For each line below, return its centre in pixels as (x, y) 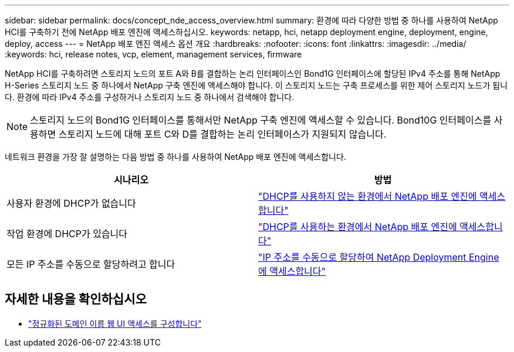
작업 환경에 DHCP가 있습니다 (67, 234)
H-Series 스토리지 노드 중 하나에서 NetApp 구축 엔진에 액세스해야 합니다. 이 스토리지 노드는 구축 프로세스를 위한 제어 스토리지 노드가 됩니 (256, 85)
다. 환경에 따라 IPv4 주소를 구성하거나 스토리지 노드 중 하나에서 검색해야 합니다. (150, 97)
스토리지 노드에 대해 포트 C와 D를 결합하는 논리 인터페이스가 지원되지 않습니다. (222, 134)
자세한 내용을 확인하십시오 (76, 299)
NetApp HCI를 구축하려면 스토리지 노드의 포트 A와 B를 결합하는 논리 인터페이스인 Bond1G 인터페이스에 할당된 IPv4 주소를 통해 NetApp (253, 74)
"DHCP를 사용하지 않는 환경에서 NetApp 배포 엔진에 (368, 196)
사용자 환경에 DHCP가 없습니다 (71, 203)
